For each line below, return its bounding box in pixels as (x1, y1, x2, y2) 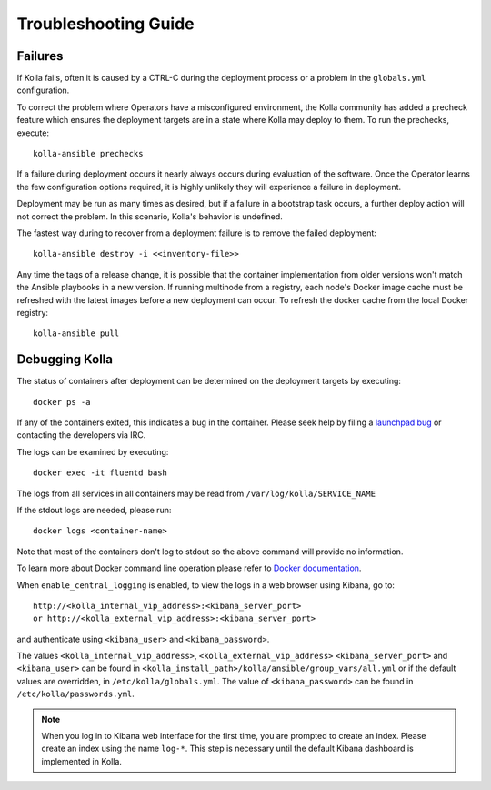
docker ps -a (33, 397, 91, 407)
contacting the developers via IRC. (16, 430, 146, 441)
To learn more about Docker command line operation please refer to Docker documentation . (16, 562, 362, 573)
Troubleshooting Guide (16, 14, 195, 34)
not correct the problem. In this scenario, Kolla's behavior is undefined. (16, 210, 284, 222)
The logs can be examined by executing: (16, 446, 169, 457)
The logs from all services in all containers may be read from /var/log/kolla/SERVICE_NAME (16, 488, 376, 499)
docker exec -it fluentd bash (33, 468, 168, 478)
